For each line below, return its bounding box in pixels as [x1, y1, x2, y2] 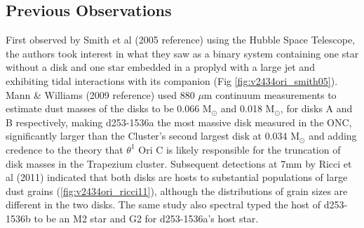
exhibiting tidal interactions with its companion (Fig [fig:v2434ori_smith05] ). [6, 73, 338, 88]
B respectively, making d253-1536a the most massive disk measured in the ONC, [6, 114, 352, 129]
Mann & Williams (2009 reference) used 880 [6, 87, 195, 102]
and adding [309, 128, 357, 143]
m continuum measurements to [203, 87, 337, 102]
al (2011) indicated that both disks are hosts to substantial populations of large [6, 170, 348, 185]
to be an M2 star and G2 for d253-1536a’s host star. [34, 210, 259, 225]
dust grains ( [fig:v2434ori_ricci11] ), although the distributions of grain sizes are [6, 183, 348, 198]
